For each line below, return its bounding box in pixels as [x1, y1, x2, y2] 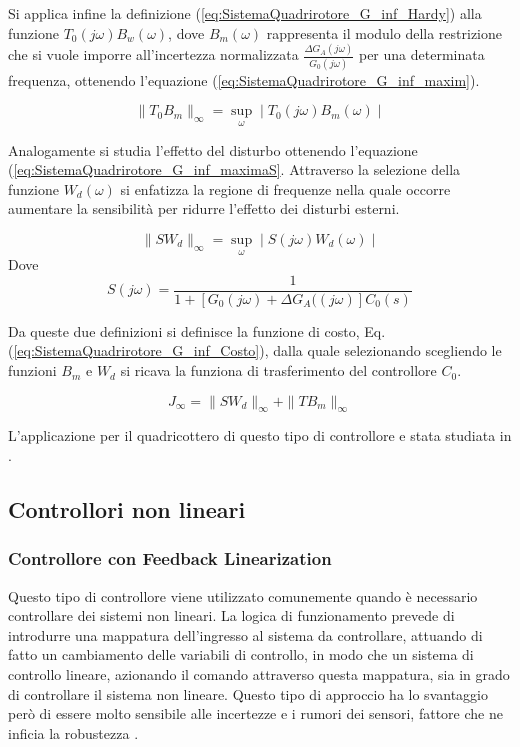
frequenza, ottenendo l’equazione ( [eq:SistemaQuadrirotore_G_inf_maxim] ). [8, 69, 480, 90]
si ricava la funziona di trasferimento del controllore [120, 360, 437, 381]
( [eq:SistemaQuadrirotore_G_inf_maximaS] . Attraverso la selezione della [8, 159, 461, 180]
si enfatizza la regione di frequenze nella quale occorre [120, 178, 451, 199]
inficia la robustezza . [8, 722, 139, 743]
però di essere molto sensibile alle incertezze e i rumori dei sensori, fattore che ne [8, 703, 503, 724]
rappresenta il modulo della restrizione [266, 22, 503, 43]
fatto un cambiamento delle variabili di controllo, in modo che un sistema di [8, 644, 474, 665]
